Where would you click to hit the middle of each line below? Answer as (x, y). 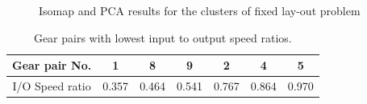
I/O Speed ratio (52, 86)
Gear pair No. (52, 65)
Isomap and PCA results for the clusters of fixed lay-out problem (200, 10)
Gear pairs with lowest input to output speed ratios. (163, 37)
